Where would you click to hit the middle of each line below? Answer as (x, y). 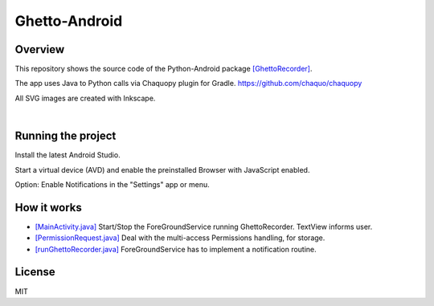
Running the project (66, 136)
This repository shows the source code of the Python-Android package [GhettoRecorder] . (164, 69)
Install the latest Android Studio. (68, 155)
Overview (40, 49)
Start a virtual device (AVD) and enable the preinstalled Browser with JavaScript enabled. (162, 169)
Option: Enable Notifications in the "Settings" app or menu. (112, 184)
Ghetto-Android (69, 21)
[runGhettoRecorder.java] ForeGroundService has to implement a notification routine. (176, 249)
